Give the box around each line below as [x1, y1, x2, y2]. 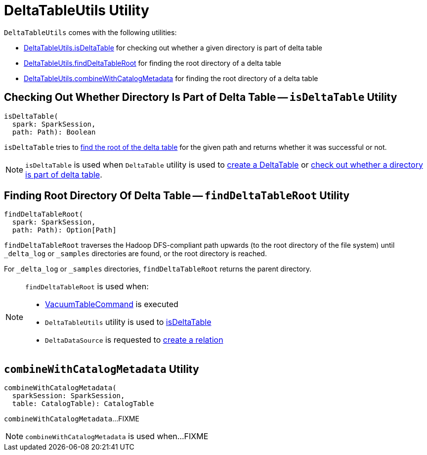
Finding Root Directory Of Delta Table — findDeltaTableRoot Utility [4, 189, 350, 202]
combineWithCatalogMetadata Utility [4, 363, 199, 375]
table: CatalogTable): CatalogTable [12, 400, 154, 408]
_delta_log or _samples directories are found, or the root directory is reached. [4, 249, 267, 258]
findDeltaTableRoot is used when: [25, 281, 149, 292]
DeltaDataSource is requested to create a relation [45, 335, 223, 345]
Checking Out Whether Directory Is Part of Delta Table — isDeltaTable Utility [4, 91, 397, 104]
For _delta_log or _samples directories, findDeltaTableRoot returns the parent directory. [4, 265, 311, 273]
